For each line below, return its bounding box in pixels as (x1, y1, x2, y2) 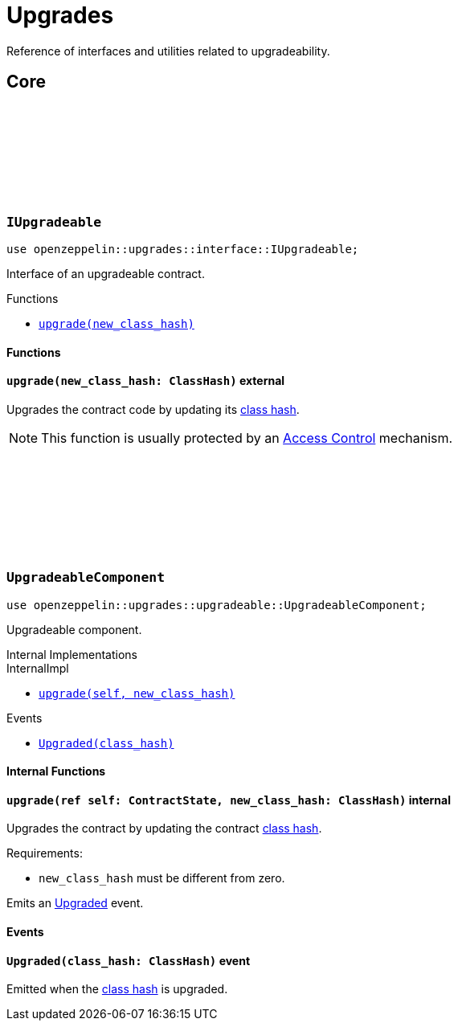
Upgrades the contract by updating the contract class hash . (6, 821, 322, 836)
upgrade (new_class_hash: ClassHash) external (6, 374, 285, 388)
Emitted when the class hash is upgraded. (6, 982, 228, 996)
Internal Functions (6, 764, 106, 779)
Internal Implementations (6, 647, 137, 661)
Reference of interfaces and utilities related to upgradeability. (6, 43, 330, 58)
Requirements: (6, 846, 83, 861)
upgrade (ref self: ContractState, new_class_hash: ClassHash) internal (6, 792, 451, 807)
